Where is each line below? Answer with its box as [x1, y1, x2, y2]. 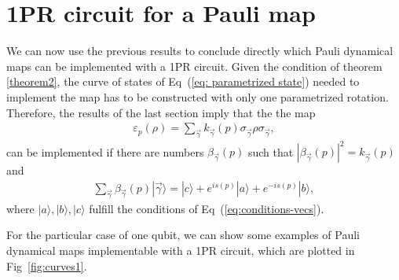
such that [247, 143, 294, 160]
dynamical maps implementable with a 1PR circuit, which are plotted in [6, 242, 355, 259]
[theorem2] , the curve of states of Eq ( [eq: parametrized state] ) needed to [6, 73, 360, 90]
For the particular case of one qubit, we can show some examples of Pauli [6, 227, 360, 243]
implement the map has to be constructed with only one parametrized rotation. [6, 88, 389, 105]
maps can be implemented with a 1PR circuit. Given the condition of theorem [6, 57, 383, 74]
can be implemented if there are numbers [6, 143, 204, 160]
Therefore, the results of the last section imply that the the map [6, 104, 316, 120]
